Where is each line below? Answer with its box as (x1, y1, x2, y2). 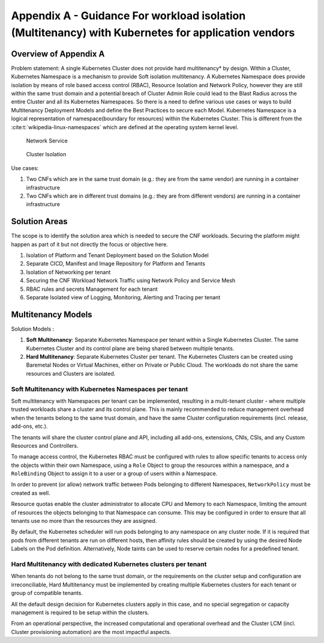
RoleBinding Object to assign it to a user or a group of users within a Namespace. (11, 470, 218, 477)
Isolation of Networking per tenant (26, 268, 111, 276)
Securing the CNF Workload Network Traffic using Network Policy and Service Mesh (26, 277, 236, 284)
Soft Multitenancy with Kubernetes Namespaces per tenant (11, 385, 188, 393)
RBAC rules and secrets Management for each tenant (26, 285, 158, 293)
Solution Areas (11, 216, 68, 227)
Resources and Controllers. (11, 442, 79, 449)
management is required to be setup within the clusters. (11, 609, 149, 616)
